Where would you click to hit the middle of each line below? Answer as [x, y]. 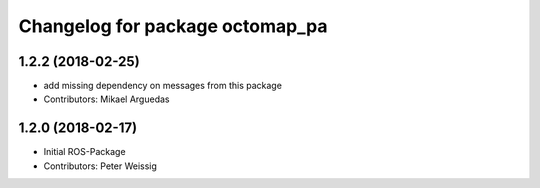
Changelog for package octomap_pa [173, 26]
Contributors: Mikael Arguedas [106, 99]
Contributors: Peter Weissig [100, 166]
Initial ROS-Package [84, 152]
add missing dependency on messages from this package [162, 86]
